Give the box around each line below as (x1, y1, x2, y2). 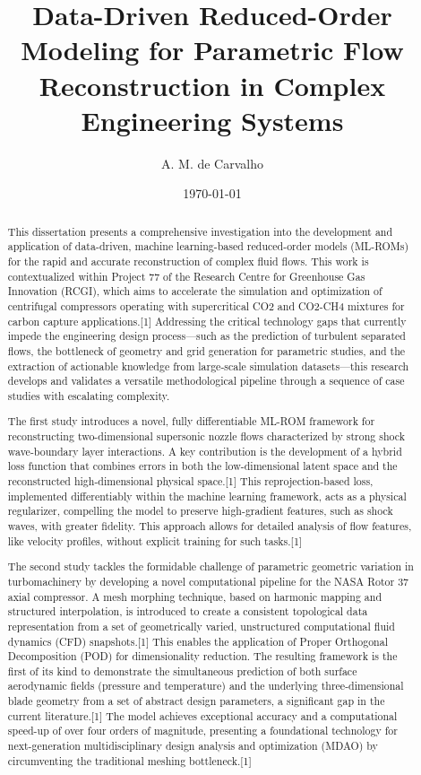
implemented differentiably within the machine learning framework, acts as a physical (7, 488, 407, 503)
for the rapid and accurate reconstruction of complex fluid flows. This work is (7, 253, 369, 268)
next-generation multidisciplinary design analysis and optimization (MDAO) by (7, 738, 378, 753)
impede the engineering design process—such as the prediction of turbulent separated (7, 328, 406, 344)
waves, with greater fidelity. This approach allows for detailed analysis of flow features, (7, 518, 412, 534)
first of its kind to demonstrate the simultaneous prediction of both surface (7, 663, 357, 678)
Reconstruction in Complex (39, 66, 386, 103)
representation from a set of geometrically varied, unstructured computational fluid (7, 618, 395, 633)
